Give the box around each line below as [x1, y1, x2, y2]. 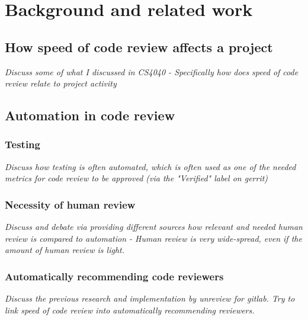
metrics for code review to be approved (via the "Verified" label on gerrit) [5, 172, 268, 184]
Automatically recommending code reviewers [5, 268, 224, 283]
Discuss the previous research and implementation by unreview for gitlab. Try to [5, 292, 295, 305]
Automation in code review [5, 106, 175, 124]
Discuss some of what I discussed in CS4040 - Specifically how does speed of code [5, 65, 299, 78]
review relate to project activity [5, 77, 117, 89]
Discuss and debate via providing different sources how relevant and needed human [5, 220, 303, 233]
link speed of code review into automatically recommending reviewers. [5, 303, 255, 316]
